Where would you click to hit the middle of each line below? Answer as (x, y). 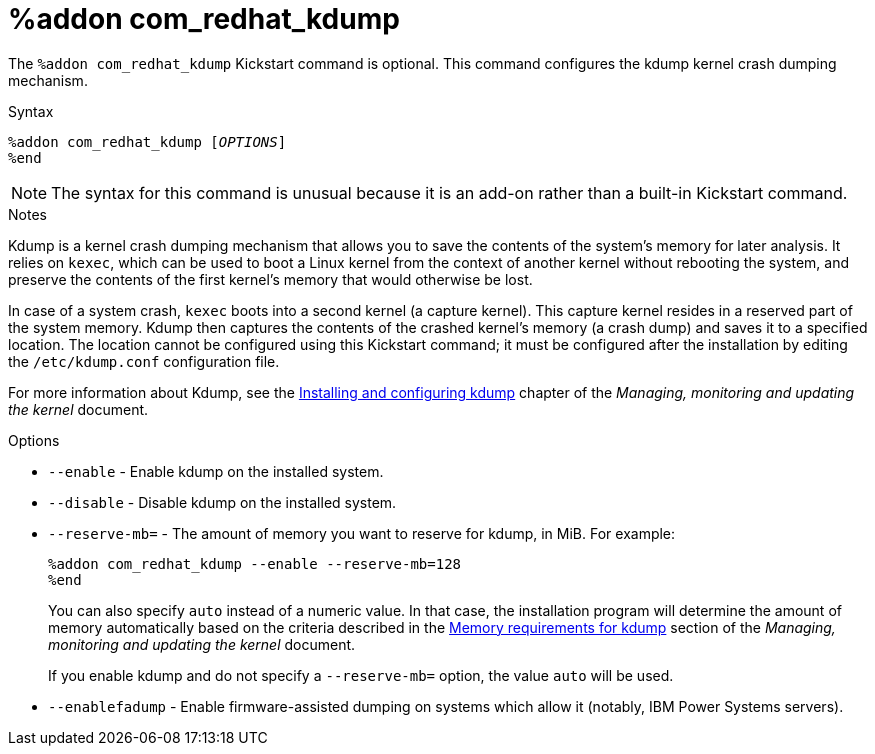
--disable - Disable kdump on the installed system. (222, 502)
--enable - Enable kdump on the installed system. (216, 471)
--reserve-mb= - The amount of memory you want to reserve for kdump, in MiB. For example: (362, 533)
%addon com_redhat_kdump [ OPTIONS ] (147, 141)
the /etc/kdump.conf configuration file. (144, 361)
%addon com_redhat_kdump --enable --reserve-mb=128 (255, 563)
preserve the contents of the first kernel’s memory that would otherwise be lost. (270, 279)
